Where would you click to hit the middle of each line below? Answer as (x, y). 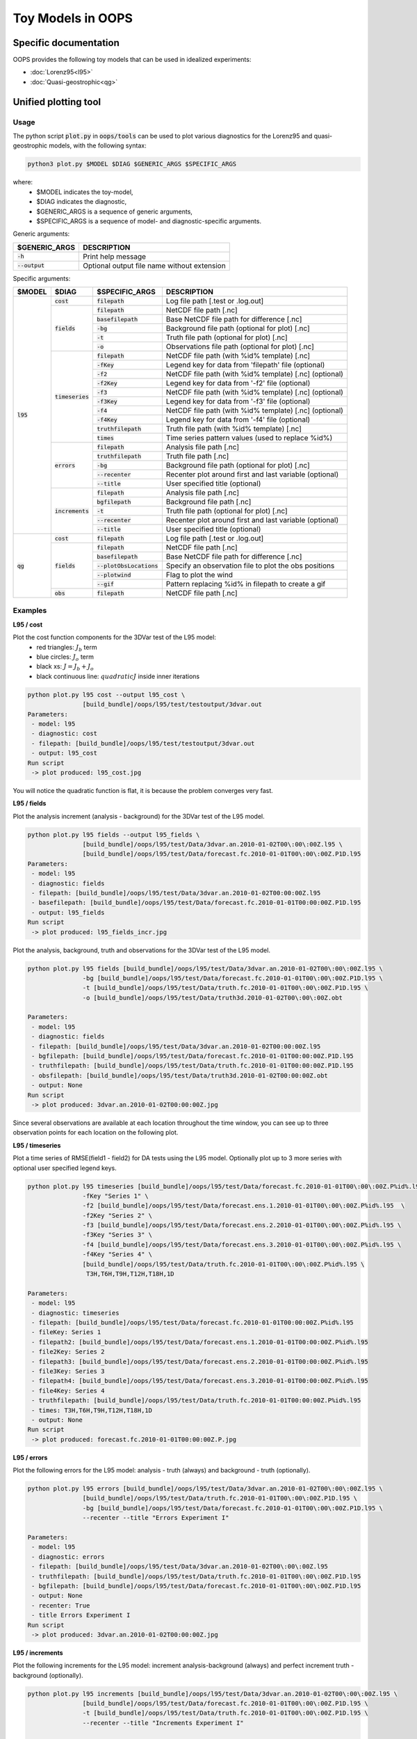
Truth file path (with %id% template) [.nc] (234, 429)
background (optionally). (48, 1675)
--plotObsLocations (127, 566)
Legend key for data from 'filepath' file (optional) (245, 365)
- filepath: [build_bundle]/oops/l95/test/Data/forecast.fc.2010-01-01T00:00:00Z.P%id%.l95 (193, 1323)
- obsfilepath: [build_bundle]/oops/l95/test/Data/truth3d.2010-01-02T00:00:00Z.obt (180, 1075)
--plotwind (114, 575)
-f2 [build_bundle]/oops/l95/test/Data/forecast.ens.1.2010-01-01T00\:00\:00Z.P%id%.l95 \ (244, 1206)
